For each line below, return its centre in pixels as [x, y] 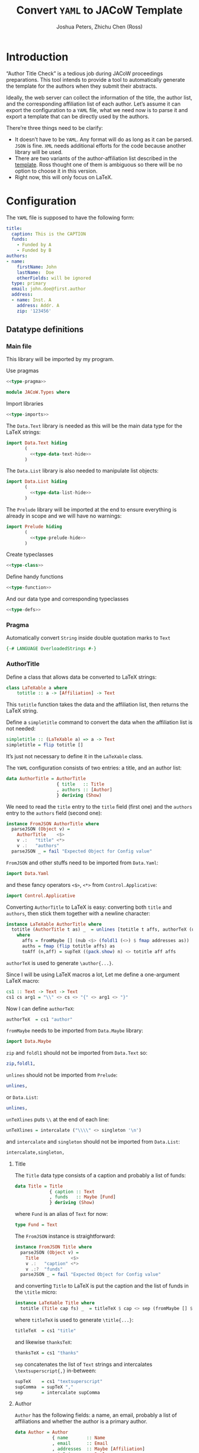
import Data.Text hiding [37, 443]
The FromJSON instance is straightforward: [65, 1236]
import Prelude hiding [34, 526]
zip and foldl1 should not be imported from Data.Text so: [77, 1053]
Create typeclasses [30, 554]
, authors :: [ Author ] [84, 790]
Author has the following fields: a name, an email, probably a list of [96, 1415]
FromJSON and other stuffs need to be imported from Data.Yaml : [82, 863]
